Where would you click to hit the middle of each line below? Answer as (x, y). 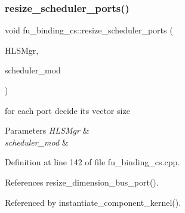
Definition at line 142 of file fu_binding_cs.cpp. (92, 162)
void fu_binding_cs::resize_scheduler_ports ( (89, 30)
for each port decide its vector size (67, 110)
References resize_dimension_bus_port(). (82, 182)
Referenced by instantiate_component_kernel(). (93, 202)
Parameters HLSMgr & (47, 130)
